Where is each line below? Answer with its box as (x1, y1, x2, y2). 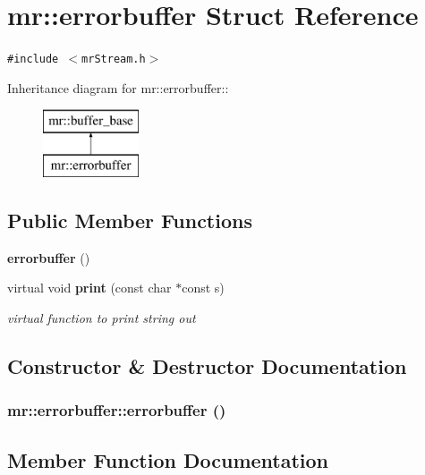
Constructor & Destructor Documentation (7, 352, 407, 379)
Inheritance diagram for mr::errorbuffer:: (7, 78, 229, 97)
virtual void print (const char (7, 278, 172, 297)
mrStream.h (81, 53, 146, 66)
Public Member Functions (7, 206, 252, 233)
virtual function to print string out (7, 308, 196, 327)
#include (7, 53, 59, 66)
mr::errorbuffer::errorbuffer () (7, 399, 226, 421)
